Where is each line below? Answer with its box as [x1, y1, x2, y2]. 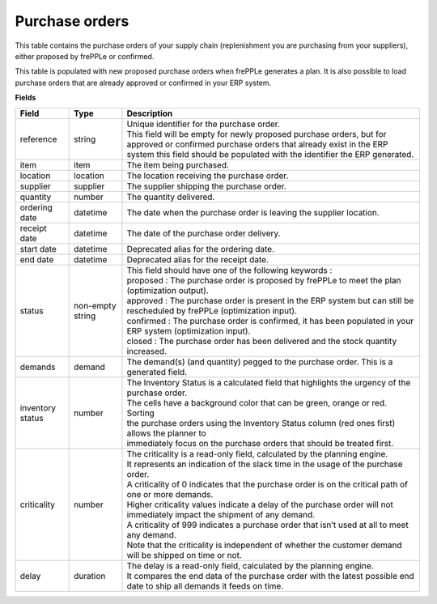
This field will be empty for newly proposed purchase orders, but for [126, 128, 387, 139]
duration [74, 570, 106, 581]
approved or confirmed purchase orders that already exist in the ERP [126, 138, 388, 150]
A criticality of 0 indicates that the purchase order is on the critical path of [126, 479, 409, 490]
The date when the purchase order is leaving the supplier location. [126, 206, 380, 218]
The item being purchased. [126, 159, 230, 170]
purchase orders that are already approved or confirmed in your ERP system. [15, 78, 272, 87]
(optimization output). [126, 284, 210, 296]
